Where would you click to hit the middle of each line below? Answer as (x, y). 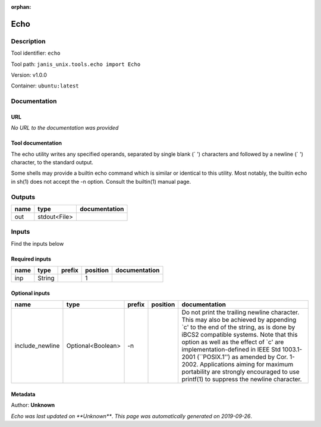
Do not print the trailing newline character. (240, 312)
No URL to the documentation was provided (65, 128)
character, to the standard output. (52, 162)
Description (28, 41)
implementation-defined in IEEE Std (231, 350)
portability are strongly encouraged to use (240, 372)
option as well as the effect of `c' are (233, 342)
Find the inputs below (37, 243)
